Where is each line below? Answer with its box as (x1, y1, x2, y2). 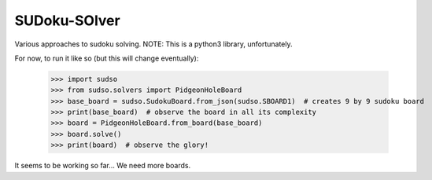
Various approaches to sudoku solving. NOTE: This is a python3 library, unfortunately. (14, 39, 293, 49)
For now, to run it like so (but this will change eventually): (14, 53, 199, 63)
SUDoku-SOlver (14, 12, 121, 29)
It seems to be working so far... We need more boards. (14, 161, 191, 171)
